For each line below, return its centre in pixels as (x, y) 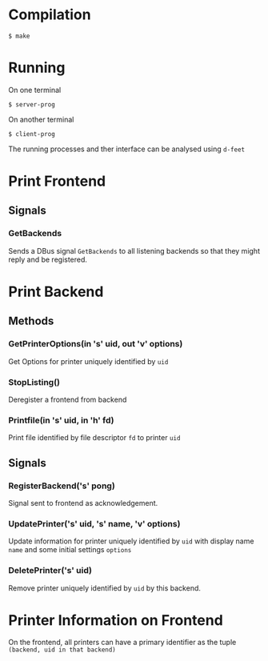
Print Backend (56, 292)
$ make (19, 36)
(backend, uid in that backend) (62, 650)
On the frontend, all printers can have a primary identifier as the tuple (122, 643)
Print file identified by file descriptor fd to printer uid (94, 438)
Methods (31, 321)
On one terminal (35, 90)
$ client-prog (32, 134)
